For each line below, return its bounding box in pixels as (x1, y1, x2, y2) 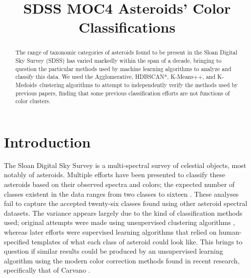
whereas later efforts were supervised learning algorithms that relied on (4, 227, 217, 237)
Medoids (15, 80, 37, 89)
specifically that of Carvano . (4, 265, 90, 275)
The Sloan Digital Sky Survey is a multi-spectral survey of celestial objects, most (4, 160, 247, 170)
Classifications (78, 17, 176, 37)
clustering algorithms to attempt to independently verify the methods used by (40, 80, 238, 89)
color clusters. (15, 97, 51, 105)
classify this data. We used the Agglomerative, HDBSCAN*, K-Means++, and (15, 73, 216, 81)
